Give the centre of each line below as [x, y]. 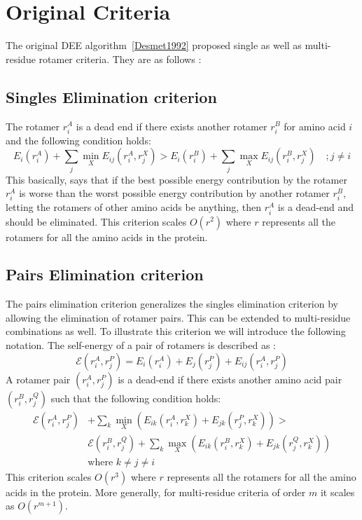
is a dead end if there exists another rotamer [172, 126]
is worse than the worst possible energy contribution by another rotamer [174, 193]
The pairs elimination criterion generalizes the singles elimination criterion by [172, 304]
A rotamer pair [38, 379]
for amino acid [315, 126]
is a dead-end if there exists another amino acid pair [230, 379]
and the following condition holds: [78, 140]
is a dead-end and [316, 207]
